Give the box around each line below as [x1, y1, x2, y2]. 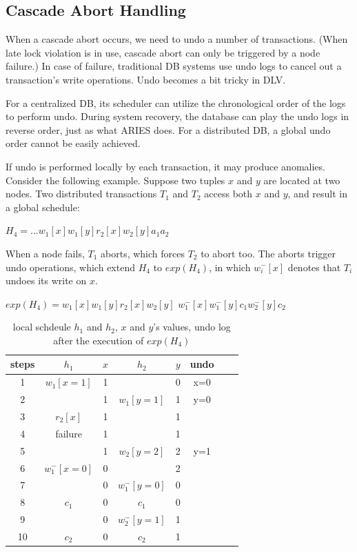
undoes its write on [6, 273, 87, 288]
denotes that [287, 259, 341, 274]
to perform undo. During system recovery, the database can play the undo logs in [6, 109, 349, 124]
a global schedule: [6, 199, 80, 214]
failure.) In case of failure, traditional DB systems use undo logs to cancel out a [6, 59, 342, 73]
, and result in [287, 186, 348, 201]
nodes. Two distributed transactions [6, 186, 157, 201]
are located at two [263, 172, 340, 187]
